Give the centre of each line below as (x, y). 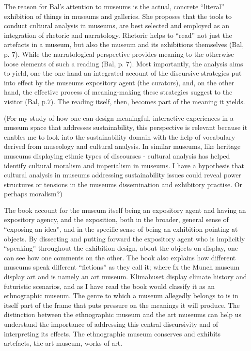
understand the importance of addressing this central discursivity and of (111, 324)
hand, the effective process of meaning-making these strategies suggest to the (118, 92)
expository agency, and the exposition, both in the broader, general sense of (116, 219)
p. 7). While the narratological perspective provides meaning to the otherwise (119, 54)
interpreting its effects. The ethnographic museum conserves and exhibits (112, 333)
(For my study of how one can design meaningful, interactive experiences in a (119, 118)
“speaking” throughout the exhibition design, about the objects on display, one (121, 248)
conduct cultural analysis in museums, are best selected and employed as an (117, 25)
